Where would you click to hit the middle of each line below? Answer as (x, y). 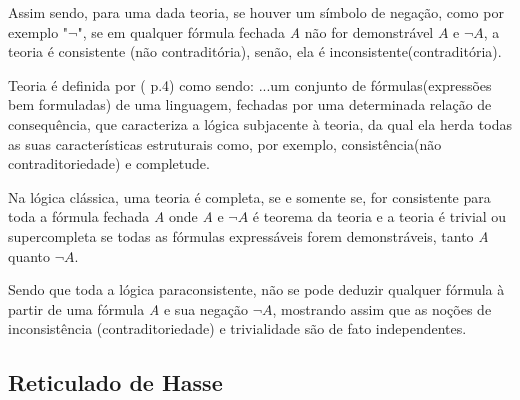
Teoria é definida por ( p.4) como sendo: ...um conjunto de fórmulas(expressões (250, 84)
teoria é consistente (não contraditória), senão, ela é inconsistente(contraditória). (255, 51)
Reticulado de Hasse (115, 382)
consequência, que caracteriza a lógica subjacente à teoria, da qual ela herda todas (260, 123)
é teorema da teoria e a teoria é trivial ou (379, 216)
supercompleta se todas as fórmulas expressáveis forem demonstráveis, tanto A (248, 235)
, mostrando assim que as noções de (382, 308)
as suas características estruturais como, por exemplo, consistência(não (225, 143)
